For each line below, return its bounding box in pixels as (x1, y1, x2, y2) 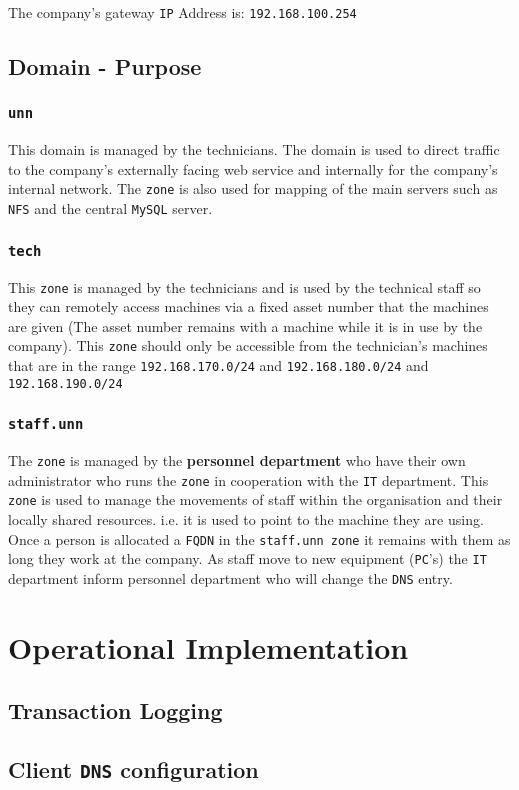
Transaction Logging (8, 695, 223, 726)
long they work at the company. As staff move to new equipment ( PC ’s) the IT (8, 548, 487, 569)
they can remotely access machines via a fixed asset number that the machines (8, 296, 489, 317)
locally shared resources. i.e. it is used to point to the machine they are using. (8, 509, 484, 530)
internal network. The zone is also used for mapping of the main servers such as (8, 178, 498, 199)
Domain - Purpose (8, 51, 202, 82)
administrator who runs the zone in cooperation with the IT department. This (8, 469, 489, 490)
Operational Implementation (8, 626, 409, 667)
